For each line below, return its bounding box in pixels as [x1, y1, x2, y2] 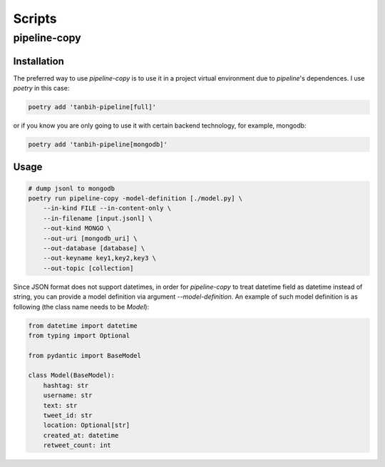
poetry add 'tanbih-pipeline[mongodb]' [28, 140, 168, 149]
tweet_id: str [43, 411, 93, 420]
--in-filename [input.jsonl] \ [43, 214, 153, 222]
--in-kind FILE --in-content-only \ [43, 204, 171, 212]
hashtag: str [43, 381, 89, 389]
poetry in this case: [13, 84, 70, 93]
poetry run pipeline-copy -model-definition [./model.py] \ [28, 195, 243, 202]
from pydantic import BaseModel [28, 351, 142, 359]
